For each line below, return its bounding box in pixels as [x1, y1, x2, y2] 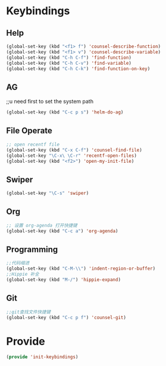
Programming [6, 245, 58, 255]
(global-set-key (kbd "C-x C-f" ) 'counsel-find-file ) [6, 147, 143, 153]
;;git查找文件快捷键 [6, 309, 51, 315]
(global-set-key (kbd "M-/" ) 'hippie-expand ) [6, 277, 121, 283]
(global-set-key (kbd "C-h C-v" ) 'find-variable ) [6, 60, 132, 66]
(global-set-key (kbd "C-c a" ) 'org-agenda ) [6, 228, 118, 234]
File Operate [6, 126, 52, 136]
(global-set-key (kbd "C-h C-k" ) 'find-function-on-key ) [6, 65, 151, 72]
